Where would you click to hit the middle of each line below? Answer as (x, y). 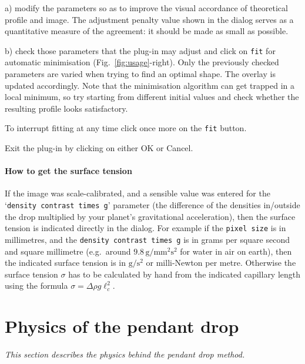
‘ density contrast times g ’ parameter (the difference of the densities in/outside (152, 205)
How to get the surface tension (68, 171)
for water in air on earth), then (236, 251)
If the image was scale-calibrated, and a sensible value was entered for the (138, 193)
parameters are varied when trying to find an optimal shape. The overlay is (140, 74)
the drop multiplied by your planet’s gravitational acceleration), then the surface (150, 216)
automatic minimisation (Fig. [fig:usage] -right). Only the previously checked (142, 62)
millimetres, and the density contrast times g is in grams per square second (147, 239)
